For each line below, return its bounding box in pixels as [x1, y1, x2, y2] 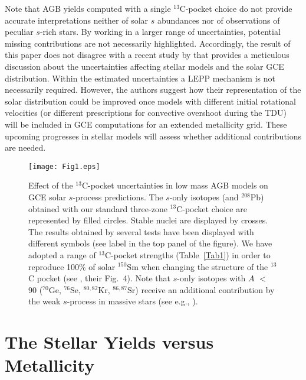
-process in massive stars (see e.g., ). [67, 295, 198, 307]
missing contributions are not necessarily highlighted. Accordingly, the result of [5, 37, 291, 49]
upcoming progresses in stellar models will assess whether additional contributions [5, 129, 302, 142]
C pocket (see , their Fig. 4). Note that [28, 272, 171, 284]
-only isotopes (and [169, 190, 239, 203]
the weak [28, 295, 61, 307]
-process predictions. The [73, 190, 163, 203]
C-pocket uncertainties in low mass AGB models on [81, 179, 268, 191]
